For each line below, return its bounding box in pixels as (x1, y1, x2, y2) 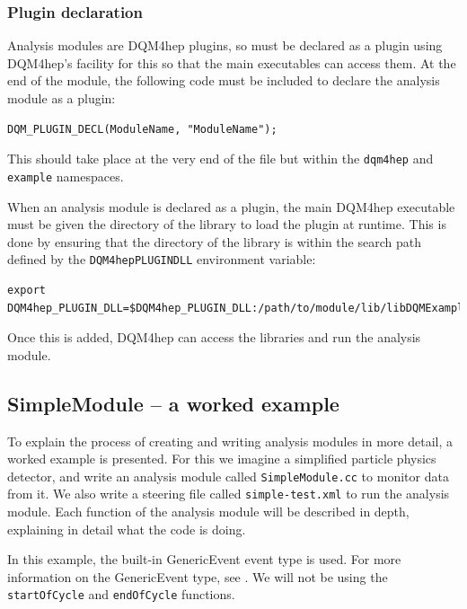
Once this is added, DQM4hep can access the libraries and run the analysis (7, 328, 421, 347)
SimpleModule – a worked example (7, 389, 339, 417)
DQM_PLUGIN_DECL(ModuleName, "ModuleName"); (7, 122, 278, 136)
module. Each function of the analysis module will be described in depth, (7, 502, 410, 521)
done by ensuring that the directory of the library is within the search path (7, 232, 421, 251)
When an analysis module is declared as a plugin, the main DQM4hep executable (7, 197, 455, 216)
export (7, 283, 46, 296)
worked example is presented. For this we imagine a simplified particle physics (7, 449, 436, 468)
